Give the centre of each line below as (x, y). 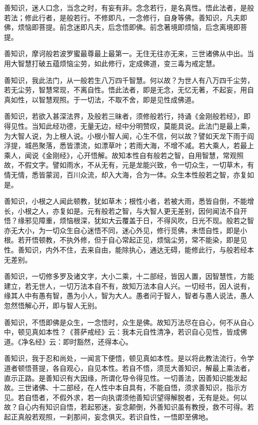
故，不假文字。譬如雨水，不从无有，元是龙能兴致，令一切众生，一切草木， (126, 165)
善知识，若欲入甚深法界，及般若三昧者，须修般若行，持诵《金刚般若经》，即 (127, 116)
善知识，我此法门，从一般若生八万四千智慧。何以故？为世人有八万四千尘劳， (129, 80)
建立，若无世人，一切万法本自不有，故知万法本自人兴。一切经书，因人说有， (129, 286)
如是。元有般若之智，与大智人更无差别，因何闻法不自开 (157, 211)
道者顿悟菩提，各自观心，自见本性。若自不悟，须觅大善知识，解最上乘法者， (129, 368)
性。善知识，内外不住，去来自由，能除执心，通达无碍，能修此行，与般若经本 (129, 250)
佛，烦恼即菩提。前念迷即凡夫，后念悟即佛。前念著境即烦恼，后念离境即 (122, 27)
